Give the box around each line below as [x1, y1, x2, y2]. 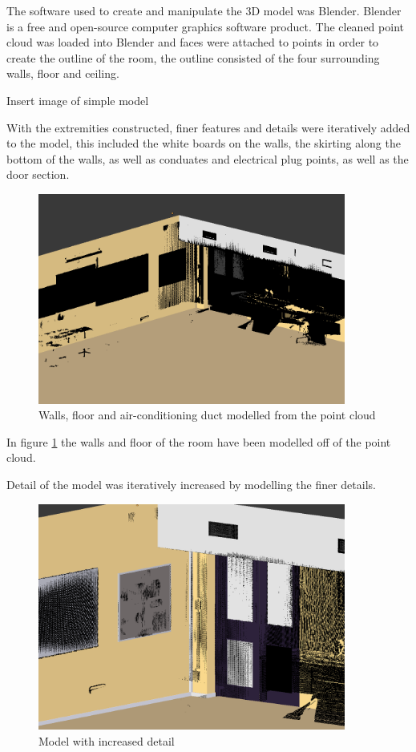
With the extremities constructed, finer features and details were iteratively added [6, 119, 410, 135]
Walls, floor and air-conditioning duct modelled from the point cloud [38, 406, 376, 423]
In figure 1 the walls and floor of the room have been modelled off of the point [6, 433, 391, 450]
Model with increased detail [38, 732, 175, 749]
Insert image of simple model [6, 91, 149, 108]
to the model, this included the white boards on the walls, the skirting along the [6, 135, 401, 152]
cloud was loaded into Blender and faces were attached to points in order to [6, 34, 379, 51]
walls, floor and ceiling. [6, 65, 119, 82]
